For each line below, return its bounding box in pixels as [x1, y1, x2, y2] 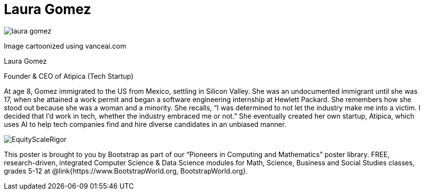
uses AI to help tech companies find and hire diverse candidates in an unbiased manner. [4, 120, 287, 128]
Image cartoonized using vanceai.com [4, 41, 127, 50]
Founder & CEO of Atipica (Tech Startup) [4, 71, 134, 80]
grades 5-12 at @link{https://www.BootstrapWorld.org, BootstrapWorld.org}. [4, 166, 248, 175]
